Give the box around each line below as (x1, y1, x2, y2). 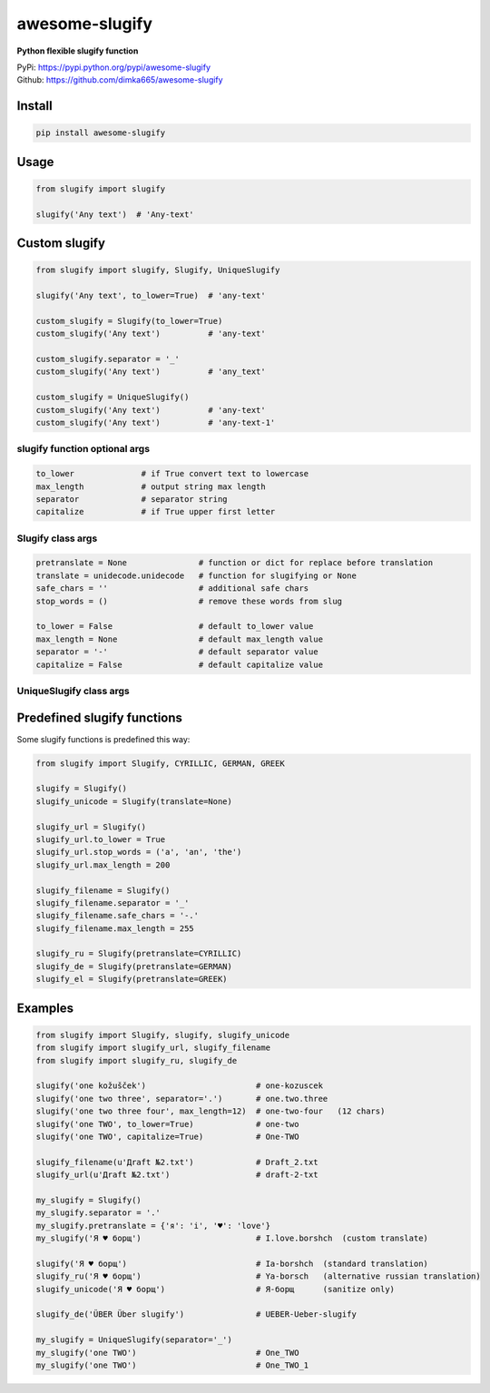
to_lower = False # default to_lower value (35, 622, 314, 632)
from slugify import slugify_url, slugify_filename (35, 1043, 271, 1053)
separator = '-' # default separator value (35, 647, 318, 657)
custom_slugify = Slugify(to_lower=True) (35, 316, 223, 326)
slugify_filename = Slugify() (35, 885, 171, 896)
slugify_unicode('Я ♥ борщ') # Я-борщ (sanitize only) (35, 1284, 395, 1294)
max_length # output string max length (35, 481, 267, 492)
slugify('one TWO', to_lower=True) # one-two (35, 1119, 299, 1129)
